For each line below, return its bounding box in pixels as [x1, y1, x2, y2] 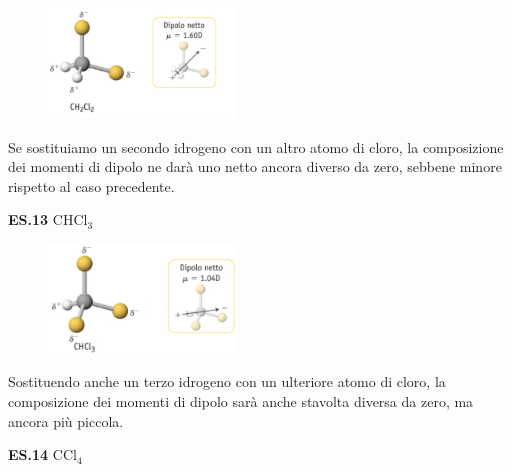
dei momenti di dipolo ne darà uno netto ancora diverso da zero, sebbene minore [8, 156, 502, 177]
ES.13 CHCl [8, 209, 88, 230]
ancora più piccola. [8, 410, 124, 431]
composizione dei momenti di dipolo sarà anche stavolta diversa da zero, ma [8, 391, 474, 412]
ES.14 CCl [8, 444, 77, 465]
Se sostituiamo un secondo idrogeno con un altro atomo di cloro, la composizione [8, 136, 504, 157]
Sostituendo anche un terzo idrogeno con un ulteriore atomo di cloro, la [8, 371, 446, 392]
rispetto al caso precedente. [8, 175, 175, 196]
